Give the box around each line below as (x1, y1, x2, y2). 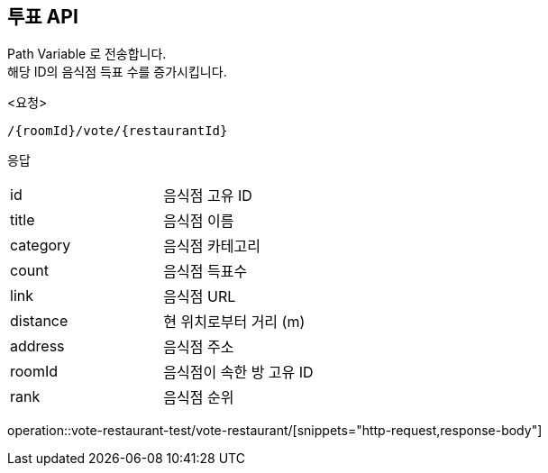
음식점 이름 (163, 212, 234, 231)
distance (10, 312, 68, 331)
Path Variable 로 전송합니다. (7, 46, 167, 62)
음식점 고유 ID (163, 186, 252, 205)
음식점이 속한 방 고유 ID (163, 363, 314, 382)
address (10, 337, 65, 356)
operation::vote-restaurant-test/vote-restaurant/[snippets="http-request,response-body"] (7, 423, 543, 439)
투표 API (7, 5, 78, 28)
